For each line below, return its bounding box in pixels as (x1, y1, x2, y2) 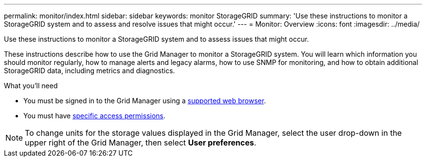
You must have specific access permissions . (23, 112, 166, 120)
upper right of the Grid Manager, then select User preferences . (25, 138, 256, 147)
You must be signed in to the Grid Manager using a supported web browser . (23, 97, 266, 105)
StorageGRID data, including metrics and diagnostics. (4, 66, 175, 75)
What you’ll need (4, 81, 58, 90)
